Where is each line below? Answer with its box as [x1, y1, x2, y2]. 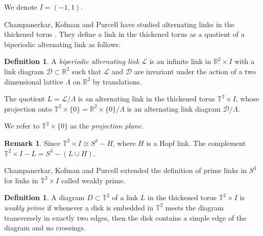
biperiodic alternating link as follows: [4, 38, 120, 49]
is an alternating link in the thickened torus [78, 93, 215, 104]
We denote [4, 2, 37, 12]
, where [113, 137, 136, 148]
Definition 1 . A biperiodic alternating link [4, 56, 139, 67]
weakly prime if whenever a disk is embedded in [4, 202, 154, 212]
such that [72, 66, 102, 76]
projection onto [4, 103, 52, 114]
